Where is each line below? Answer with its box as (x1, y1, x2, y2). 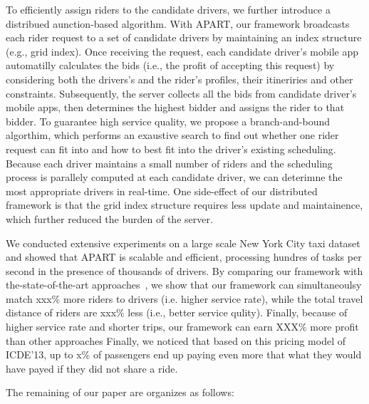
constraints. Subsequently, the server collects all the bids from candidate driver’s (6, 86, 357, 100)
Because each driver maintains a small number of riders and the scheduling (6, 155, 333, 170)
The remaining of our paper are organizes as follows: (6, 385, 234, 400)
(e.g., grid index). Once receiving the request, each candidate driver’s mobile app (6, 43, 359, 58)
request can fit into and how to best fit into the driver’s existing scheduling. (6, 141, 336, 156)
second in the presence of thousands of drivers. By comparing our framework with (6, 263, 363, 278)
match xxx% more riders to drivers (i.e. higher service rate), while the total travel (6, 291, 363, 306)
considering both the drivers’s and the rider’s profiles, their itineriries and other (6, 71, 353, 86)
